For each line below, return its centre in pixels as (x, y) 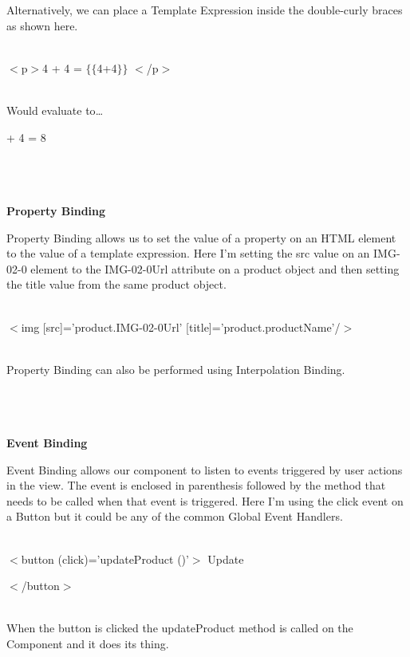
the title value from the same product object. (116, 284)
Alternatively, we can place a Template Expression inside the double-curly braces (205, 10)
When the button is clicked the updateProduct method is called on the (180, 628)
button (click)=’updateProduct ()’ (105, 559)
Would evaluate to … (55, 110)
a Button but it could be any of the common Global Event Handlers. (175, 516)
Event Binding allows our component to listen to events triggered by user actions (205, 469)
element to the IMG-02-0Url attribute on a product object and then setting (215, 268)
